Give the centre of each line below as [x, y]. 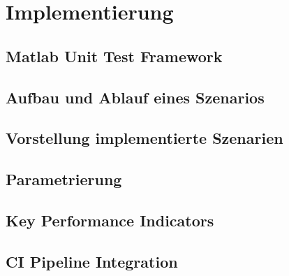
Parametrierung [64, 179]
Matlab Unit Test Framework [114, 56]
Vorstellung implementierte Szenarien [144, 138]
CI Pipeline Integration [92, 261]
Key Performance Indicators [110, 220]
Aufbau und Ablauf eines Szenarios [135, 97]
